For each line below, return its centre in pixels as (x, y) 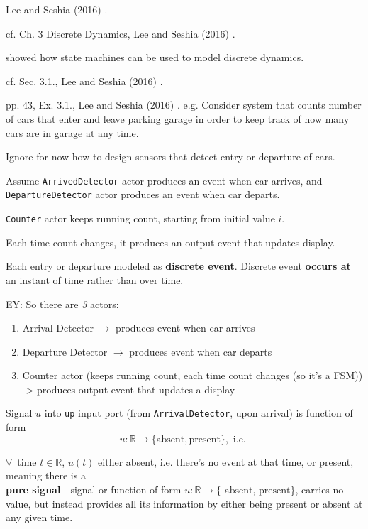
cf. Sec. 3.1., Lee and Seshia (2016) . (84, 81)
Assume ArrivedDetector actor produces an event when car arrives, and (164, 180)
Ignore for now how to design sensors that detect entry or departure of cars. (171, 157)
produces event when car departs (201, 351)
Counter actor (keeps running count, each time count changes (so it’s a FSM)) (193, 375)
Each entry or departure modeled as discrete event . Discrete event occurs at (178, 266)
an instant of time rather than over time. (95, 279)
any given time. (39, 517)
